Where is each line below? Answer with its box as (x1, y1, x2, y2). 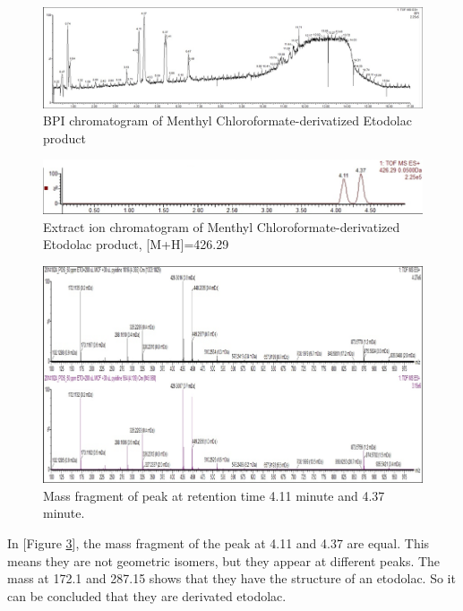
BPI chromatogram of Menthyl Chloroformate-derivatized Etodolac (43, 111, 412, 130)
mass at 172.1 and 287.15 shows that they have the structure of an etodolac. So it (7, 569, 456, 588)
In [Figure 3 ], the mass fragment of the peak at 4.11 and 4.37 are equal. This (7, 534, 430, 553)
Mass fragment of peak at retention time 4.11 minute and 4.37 (43, 486, 385, 504)
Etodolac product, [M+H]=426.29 (43, 235, 229, 254)
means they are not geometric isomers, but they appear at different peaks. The (7, 551, 441, 570)
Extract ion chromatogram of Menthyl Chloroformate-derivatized (43, 217, 400, 236)
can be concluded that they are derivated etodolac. (7, 586, 287, 605)
